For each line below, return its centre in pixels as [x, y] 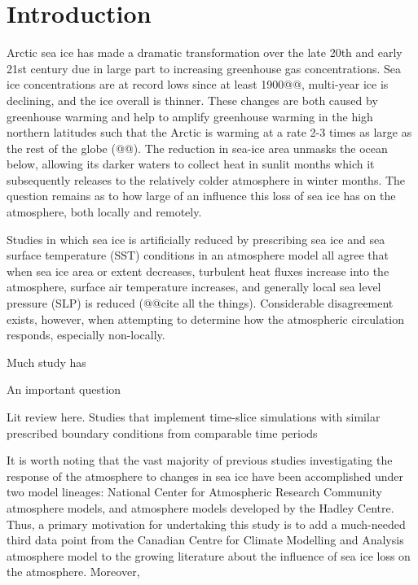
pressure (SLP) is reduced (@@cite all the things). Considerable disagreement [200, 303]
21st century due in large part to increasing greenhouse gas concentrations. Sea [204, 68]
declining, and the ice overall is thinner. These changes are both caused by [192, 100]
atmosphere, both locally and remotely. [104, 212]
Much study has [46, 362]
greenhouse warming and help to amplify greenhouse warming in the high [190, 116]
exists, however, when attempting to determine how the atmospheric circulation [206, 319]
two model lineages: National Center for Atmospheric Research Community [194, 492]
